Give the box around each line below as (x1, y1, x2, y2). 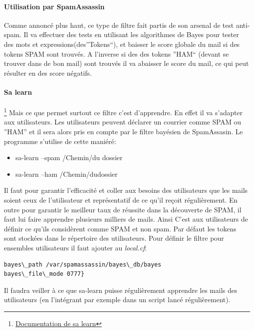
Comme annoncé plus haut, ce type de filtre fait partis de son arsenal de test (4, 20, 234, 30)
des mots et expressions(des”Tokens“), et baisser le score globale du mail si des (4, 39, 240, 49)
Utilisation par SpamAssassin (4, 1, 105, 11)
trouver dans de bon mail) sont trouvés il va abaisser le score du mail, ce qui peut (4, 58, 249, 68)
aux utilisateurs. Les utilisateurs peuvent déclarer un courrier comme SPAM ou (4, 117, 241, 127)
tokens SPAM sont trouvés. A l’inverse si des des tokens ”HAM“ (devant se (4, 48, 229, 59)
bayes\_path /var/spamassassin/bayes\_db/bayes (4, 261, 162, 268)
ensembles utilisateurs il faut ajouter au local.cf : (4, 242, 147, 252)
